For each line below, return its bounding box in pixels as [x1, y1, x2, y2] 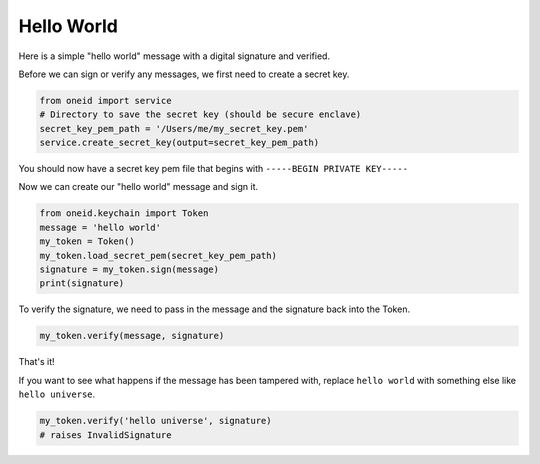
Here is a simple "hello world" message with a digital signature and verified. [18, 50, 330, 62]
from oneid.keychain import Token [39, 208, 209, 219]
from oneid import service [39, 95, 172, 106]
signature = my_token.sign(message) [39, 264, 220, 275]
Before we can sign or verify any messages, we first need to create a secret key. [18, 68, 350, 80]
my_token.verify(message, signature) [39, 330, 225, 342]
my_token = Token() [39, 236, 135, 247]
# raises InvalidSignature [39, 429, 172, 440]
